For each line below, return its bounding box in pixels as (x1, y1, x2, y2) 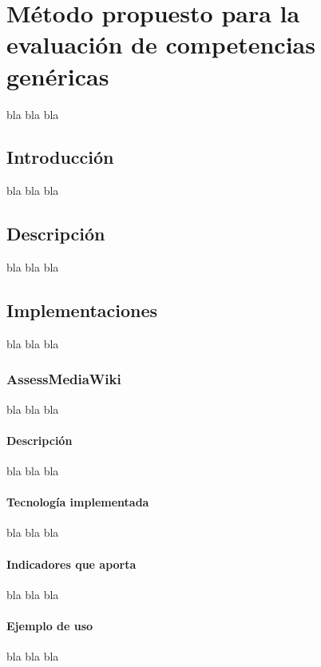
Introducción (6, 145, 114, 169)
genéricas (6, 59, 109, 92)
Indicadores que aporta (6, 555, 137, 572)
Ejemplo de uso (6, 617, 93, 634)
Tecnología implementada (6, 494, 149, 510)
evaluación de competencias (6, 28, 315, 61)
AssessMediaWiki (6, 369, 121, 389)
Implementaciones (6, 298, 158, 323)
